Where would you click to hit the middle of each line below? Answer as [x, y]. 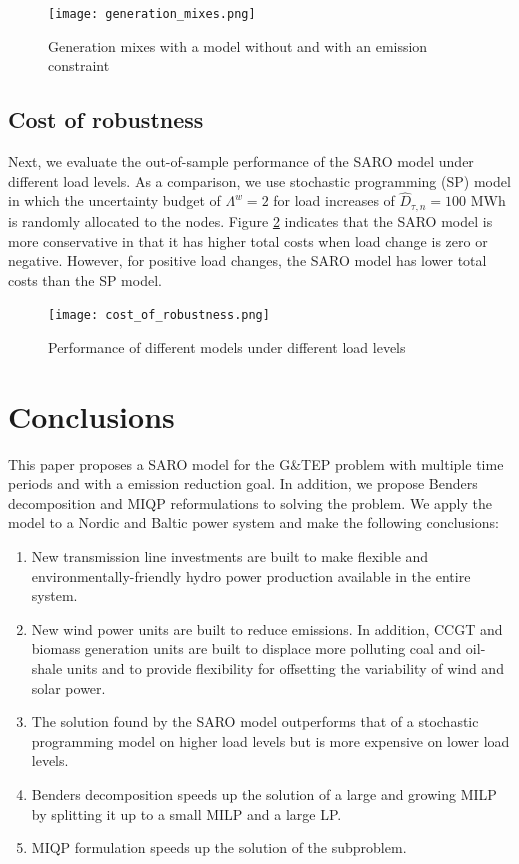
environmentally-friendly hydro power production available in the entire [251, 575]
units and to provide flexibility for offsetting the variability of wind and [285, 668]
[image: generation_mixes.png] [152, 14]
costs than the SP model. [85, 279]
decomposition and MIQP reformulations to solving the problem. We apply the [250, 502]
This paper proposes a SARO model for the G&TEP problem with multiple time [256, 463]
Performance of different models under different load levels [227, 346]
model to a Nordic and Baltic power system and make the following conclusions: [253, 522]
